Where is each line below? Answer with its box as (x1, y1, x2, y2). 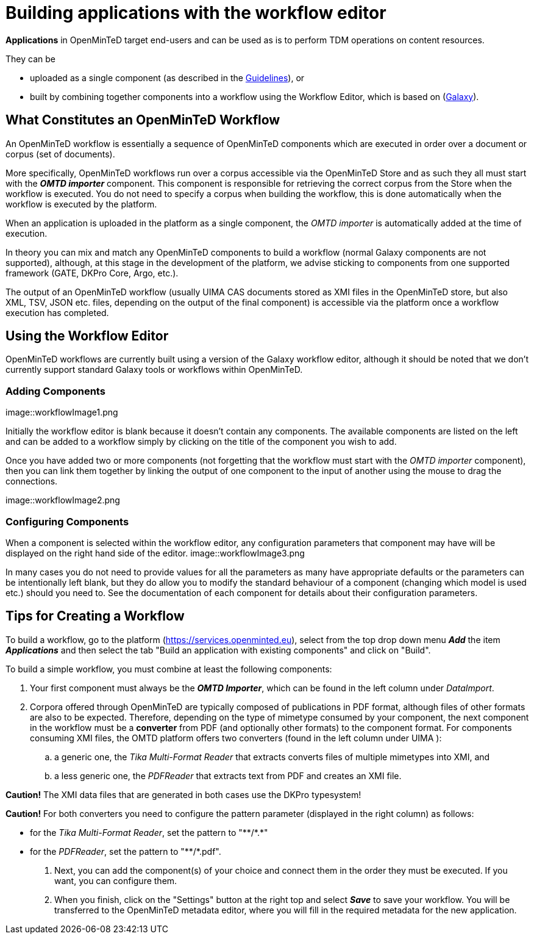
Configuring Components (5, 515, 129, 528)
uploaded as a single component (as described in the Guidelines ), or (30, 72, 305, 83)
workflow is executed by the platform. (5, 198, 157, 209)
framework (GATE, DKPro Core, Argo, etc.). (5, 267, 179, 278)
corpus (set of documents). (5, 148, 115, 159)
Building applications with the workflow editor (5, 2, 386, 23)
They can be (5, 53, 55, 64)
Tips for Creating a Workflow (5, 608, 185, 624)
